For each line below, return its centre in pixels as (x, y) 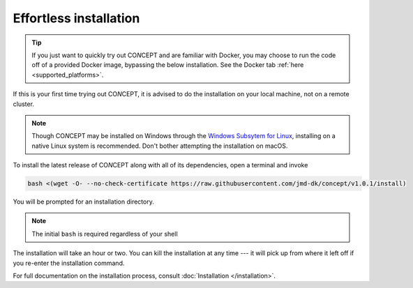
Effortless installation (76, 18)
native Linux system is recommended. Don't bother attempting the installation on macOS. (160, 146)
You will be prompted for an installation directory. (84, 202)
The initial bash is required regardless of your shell (105, 234)
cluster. (24, 104)
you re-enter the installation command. (69, 263)
